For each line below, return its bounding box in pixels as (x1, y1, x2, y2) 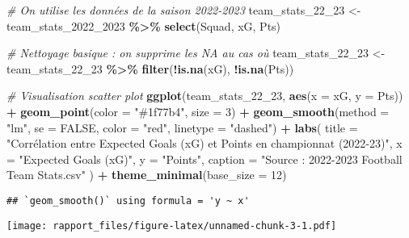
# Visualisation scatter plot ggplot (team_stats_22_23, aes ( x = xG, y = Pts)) (6, 87, 403, 104)
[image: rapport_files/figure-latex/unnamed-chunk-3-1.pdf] (6, 219, 337, 232)
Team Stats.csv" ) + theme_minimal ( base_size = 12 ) (6, 166, 287, 183)
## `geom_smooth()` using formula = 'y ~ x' (6, 194, 250, 207)
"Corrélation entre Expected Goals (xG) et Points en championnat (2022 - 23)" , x (6, 135, 403, 152)
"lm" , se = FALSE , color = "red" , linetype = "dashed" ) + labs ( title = (6, 119, 358, 136)
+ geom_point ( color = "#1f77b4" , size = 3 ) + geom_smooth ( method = (6, 102, 390, 119)
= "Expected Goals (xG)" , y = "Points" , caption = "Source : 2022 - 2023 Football (6, 150, 403, 167)
